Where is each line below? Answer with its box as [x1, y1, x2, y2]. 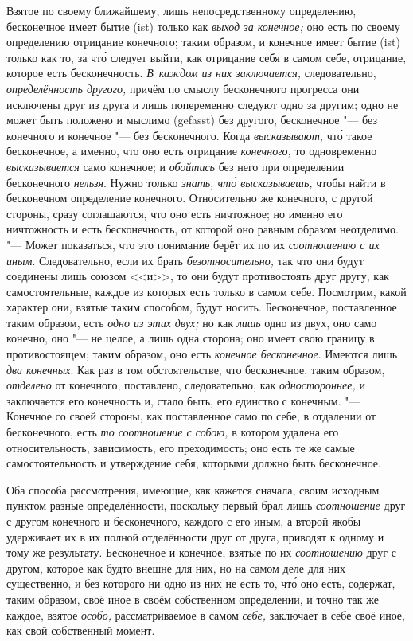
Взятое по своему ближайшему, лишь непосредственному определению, [6, 2, 357, 18]
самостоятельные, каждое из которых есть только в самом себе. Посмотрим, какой [6, 283, 407, 299]
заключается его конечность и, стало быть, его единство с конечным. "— [6, 392, 360, 408]
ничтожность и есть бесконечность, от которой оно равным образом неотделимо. [6, 221, 399, 237]
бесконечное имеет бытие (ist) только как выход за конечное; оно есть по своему [6, 18, 400, 34]
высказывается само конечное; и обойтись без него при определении [6, 158, 345, 174]
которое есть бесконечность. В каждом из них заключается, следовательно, [6, 64, 376, 81]
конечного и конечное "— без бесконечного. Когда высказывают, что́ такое [6, 127, 372, 143]
